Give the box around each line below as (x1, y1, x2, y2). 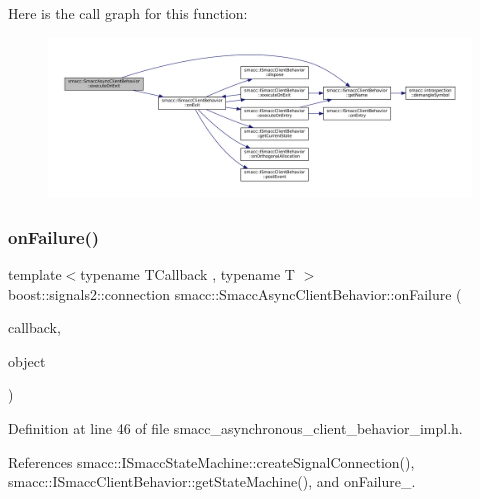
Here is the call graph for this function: (8, 3, 248, 23)
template (8, 264, 62, 285)
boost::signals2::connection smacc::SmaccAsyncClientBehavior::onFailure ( (8, 283, 462, 304)
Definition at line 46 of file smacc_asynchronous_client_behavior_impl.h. (8, 418, 463, 439)
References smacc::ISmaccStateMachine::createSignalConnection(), (8, 451, 415, 472)
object (8, 350, 46, 371)
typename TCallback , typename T (80, 264, 295, 285)
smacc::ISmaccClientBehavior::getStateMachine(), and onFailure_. (8, 471, 416, 492)
